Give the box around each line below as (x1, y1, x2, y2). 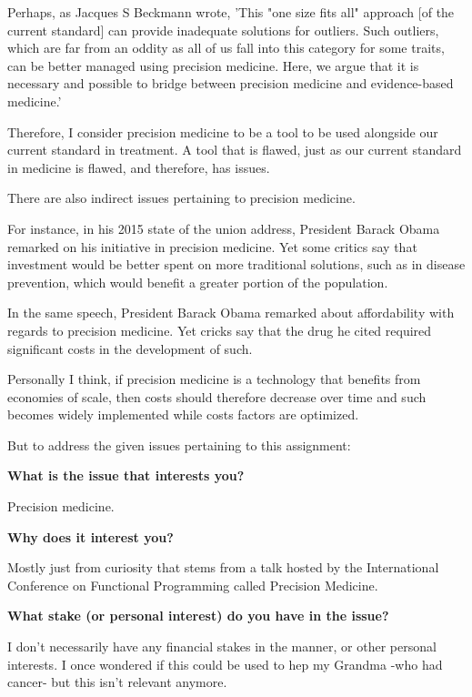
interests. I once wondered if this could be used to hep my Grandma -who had (7, 654, 443, 673)
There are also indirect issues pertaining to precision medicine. (7, 188, 356, 207)
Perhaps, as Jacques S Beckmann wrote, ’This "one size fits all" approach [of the (7, 3, 455, 21)
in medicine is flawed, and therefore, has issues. (7, 157, 270, 177)
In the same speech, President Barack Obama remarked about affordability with (7, 303, 455, 322)
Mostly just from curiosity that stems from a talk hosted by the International (7, 558, 439, 577)
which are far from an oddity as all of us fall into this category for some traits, (7, 38, 445, 57)
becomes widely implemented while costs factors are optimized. (7, 405, 359, 424)
